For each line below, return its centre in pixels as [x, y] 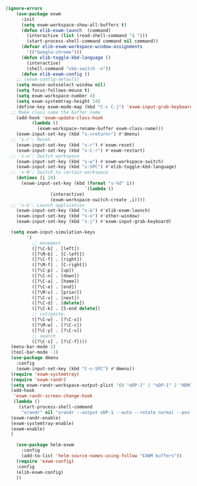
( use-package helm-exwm [45, 445]
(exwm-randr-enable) [36, 418]
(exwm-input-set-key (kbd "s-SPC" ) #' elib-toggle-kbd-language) [96, 167]
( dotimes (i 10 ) [36, 178]
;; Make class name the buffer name [56, 112]
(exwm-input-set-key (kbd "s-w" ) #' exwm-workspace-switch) [90, 162]
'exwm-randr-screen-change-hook [53, 396]
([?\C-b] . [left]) [56, 249]
